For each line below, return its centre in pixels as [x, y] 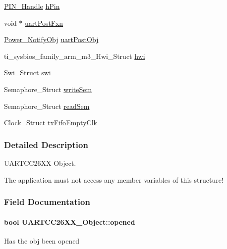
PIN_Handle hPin [32, 6]
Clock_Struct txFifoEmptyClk [51, 123]
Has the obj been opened [42, 240]
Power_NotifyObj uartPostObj [51, 39]
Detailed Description [46, 144]
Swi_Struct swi [28, 73]
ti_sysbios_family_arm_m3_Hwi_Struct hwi [75, 56]
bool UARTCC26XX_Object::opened [70, 222]
